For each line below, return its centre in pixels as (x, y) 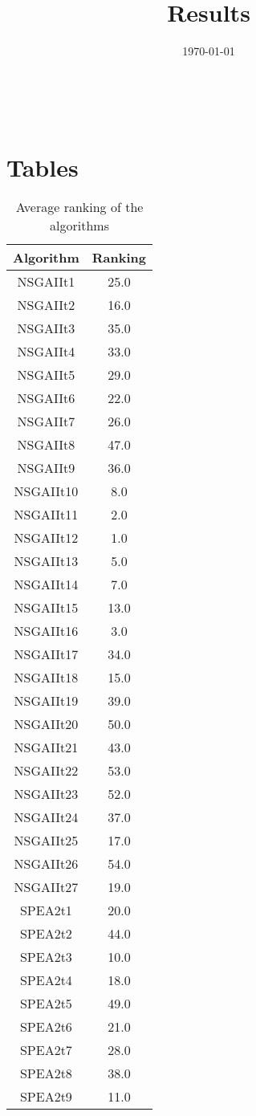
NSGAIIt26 (46, 864)
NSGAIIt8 (46, 445)
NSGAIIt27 (46, 887)
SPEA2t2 (46, 934)
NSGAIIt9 (46, 468)
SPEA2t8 (46, 1073)
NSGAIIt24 (46, 817)
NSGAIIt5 (46, 375)
